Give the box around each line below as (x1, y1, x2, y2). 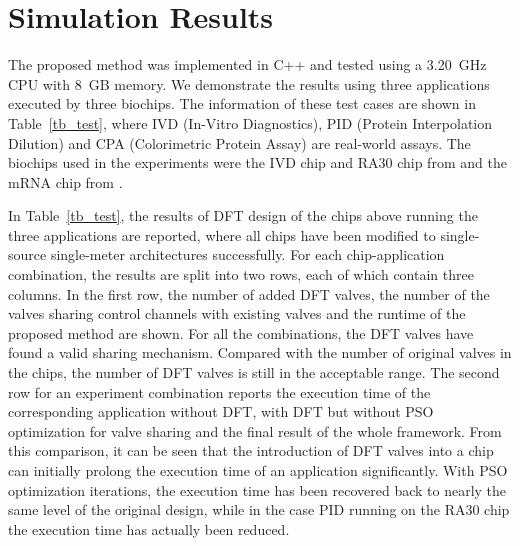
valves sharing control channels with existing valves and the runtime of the (8, 303, 466, 324)
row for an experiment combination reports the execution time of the (8, 381, 431, 402)
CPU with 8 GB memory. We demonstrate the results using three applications (8, 73, 490, 94)
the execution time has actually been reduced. (8, 518, 290, 539)
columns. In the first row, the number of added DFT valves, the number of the (8, 283, 490, 304)
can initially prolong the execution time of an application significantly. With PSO (8, 460, 508, 480)
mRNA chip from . (8, 171, 123, 192)
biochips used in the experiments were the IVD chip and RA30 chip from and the (8, 152, 507, 173)
